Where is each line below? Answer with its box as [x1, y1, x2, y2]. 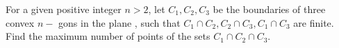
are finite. [293, 15, 334, 29]
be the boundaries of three [213, 2, 326, 16]
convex [6, 15, 35, 29]
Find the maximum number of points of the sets [6, 29, 210, 43]
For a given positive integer [6, 2, 122, 16]
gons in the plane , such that [58, 15, 181, 29]
